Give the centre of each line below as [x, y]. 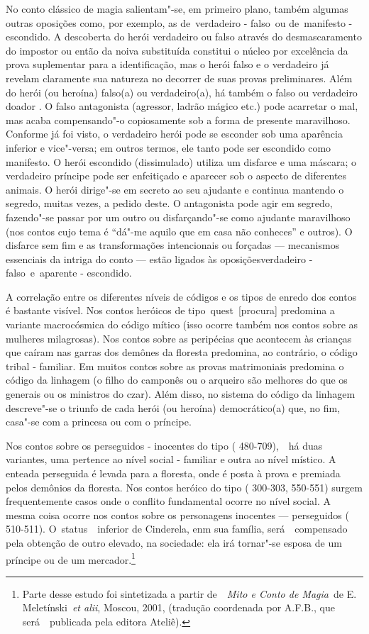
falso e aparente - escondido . [69, 273]
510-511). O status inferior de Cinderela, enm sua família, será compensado [177, 529]
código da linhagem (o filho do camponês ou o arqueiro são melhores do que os [177, 380]
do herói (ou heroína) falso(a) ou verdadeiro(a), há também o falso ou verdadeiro [182, 92]
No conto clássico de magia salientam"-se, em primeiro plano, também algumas [177, 9]
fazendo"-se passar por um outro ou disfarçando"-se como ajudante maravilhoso [178, 217]
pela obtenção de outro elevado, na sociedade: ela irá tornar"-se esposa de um [174, 542]
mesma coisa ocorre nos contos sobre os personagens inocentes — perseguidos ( [177, 515]
